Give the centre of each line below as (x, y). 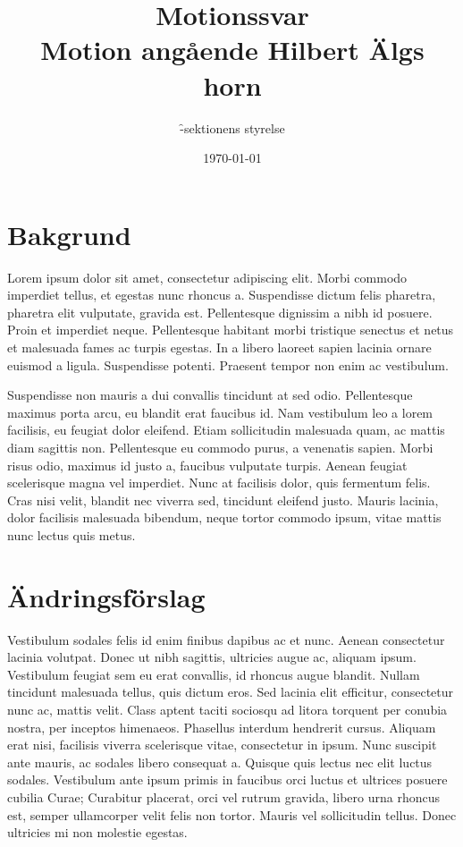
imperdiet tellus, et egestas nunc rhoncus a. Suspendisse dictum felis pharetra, (222, 295)
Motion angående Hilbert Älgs (232, 50)
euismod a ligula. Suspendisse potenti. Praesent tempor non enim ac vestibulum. (228, 364)
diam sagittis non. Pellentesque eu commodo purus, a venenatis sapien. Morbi (220, 447)
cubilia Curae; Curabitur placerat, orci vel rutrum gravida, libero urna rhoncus (223, 797)
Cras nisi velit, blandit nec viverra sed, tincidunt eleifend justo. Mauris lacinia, (223, 500)
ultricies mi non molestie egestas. (97, 832)
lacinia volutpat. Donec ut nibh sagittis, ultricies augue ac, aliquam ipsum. (212, 657)
